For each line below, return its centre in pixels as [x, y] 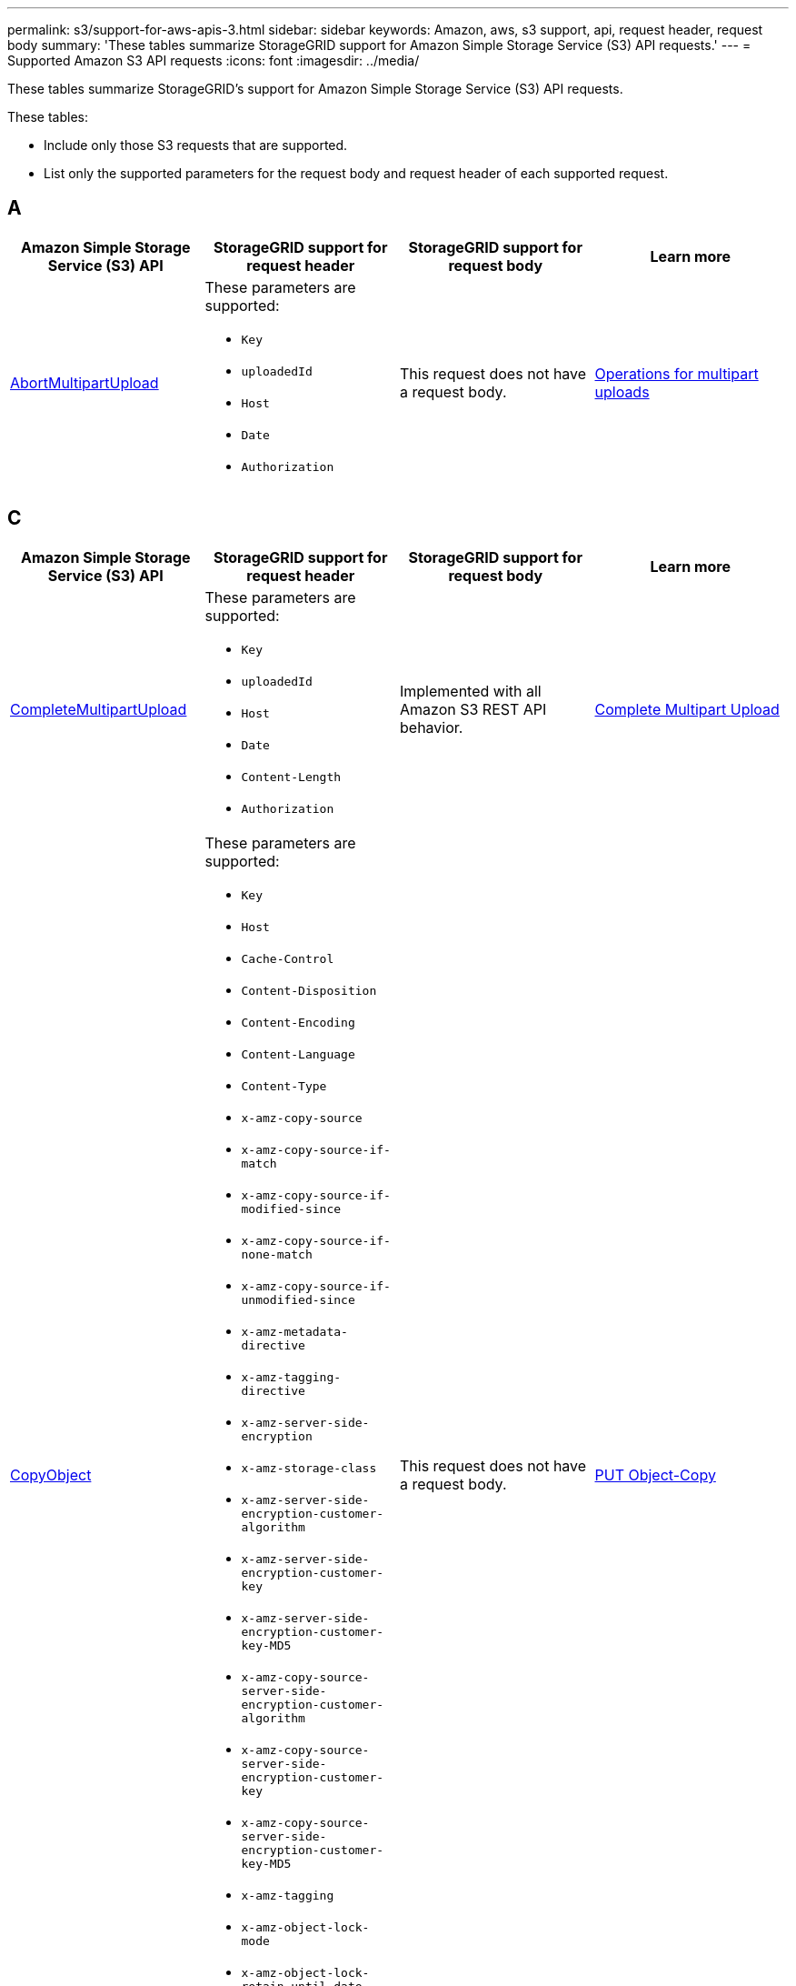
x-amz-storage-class [309, 1468]
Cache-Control [288, 958]
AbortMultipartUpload [85, 383]
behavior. [432, 727]
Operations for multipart [677, 374]
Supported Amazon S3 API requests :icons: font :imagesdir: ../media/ [214, 60]
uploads [622, 392]
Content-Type [284, 1086]
